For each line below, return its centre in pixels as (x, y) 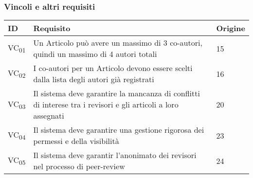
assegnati (49, 116)
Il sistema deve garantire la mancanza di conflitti (117, 93)
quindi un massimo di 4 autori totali (95, 54)
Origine (231, 28)
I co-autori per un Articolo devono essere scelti (113, 68)
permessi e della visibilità (76, 141)
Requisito (52, 28)
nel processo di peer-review (79, 166)
